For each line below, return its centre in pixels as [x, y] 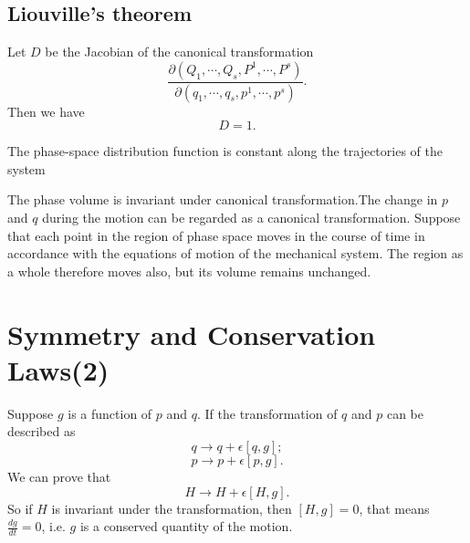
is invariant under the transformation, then [172, 508]
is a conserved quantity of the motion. [186, 526]
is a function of [110, 413]
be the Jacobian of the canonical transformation [179, 52]
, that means [394, 508]
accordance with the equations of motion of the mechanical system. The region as [235, 253]
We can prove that [59, 476]
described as [42, 431]
